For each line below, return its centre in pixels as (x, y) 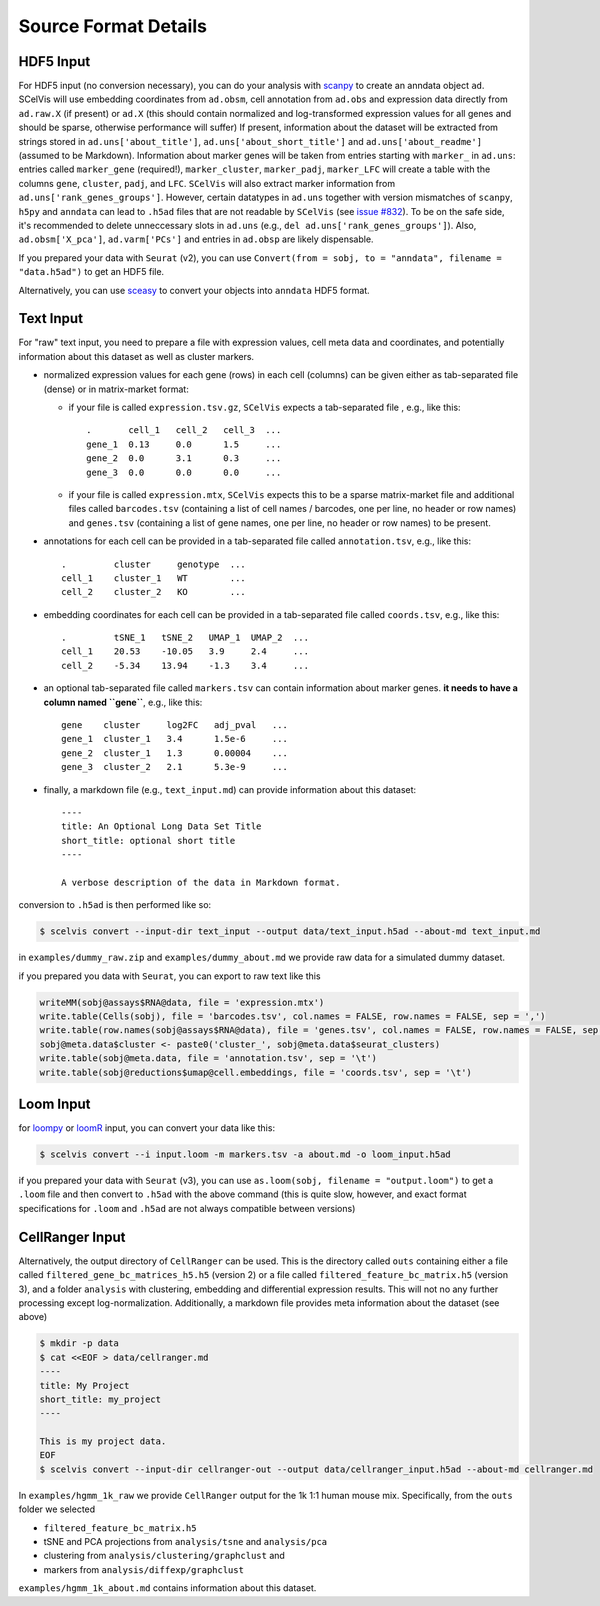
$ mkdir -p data (79, 1343)
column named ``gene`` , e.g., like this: (123, 702)
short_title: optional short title (148, 840)
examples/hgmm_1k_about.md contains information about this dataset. (167, 1588)
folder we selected (57, 1509)
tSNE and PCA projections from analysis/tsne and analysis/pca (185, 1541)
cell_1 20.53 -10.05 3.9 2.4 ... (185, 651)
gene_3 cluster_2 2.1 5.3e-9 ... (175, 767)
